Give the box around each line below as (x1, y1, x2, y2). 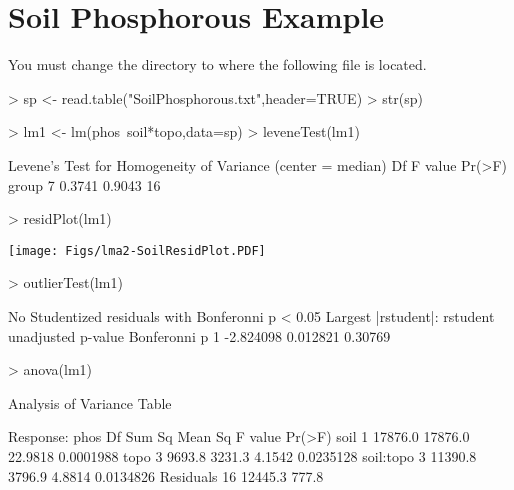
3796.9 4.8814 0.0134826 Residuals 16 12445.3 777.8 (8, 465, 324, 486)
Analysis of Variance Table (8, 392, 172, 413)
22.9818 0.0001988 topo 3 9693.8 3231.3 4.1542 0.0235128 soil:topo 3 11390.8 (8, 445, 477, 466)
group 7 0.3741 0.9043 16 (8, 174, 161, 195)
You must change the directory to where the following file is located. (8, 54, 427, 75)
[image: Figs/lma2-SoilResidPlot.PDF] (8, 243, 266, 258)
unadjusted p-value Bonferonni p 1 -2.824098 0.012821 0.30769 (8, 325, 391, 346)
